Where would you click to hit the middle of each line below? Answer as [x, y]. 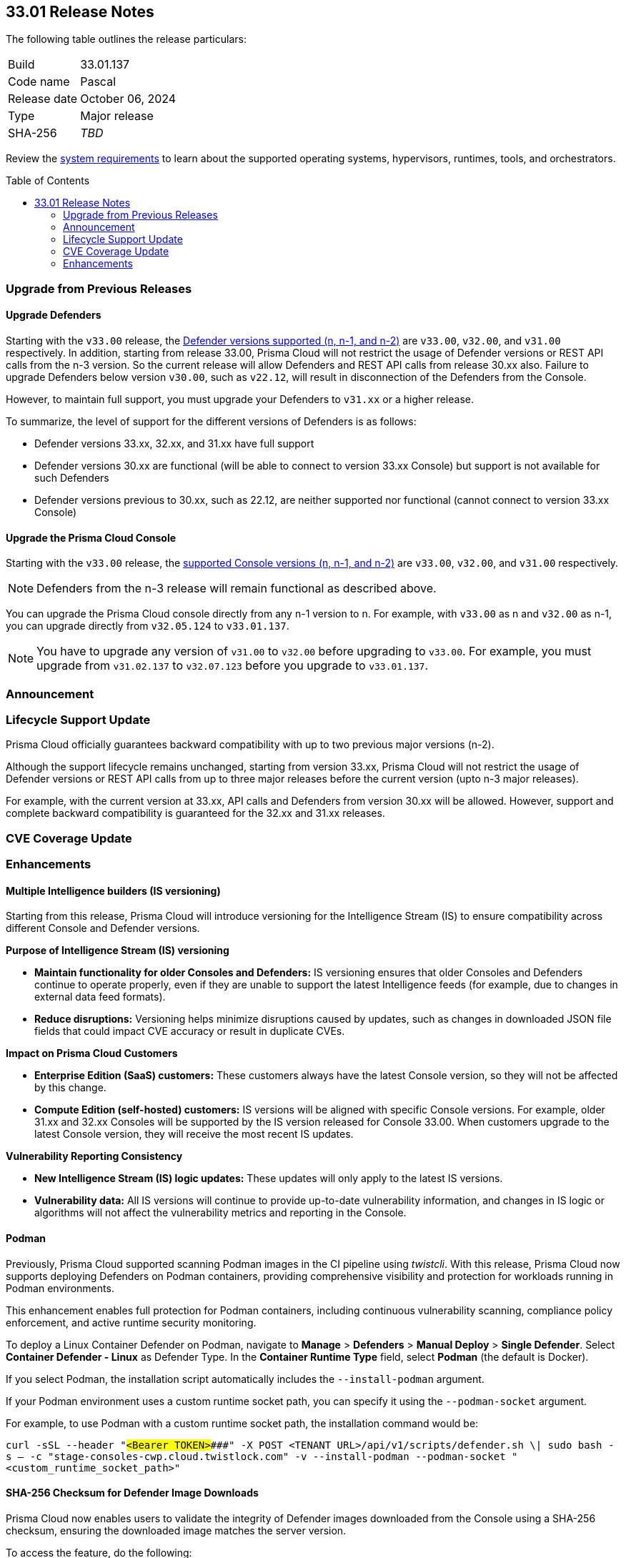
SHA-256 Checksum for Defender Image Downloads [132, 1493]
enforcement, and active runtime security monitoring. [131, 1322]
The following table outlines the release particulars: [126, 39]
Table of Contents [48, 181]
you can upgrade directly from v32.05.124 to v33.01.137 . [148, 626]
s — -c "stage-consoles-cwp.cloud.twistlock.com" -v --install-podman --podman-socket [256, 1456]
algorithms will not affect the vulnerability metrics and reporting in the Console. [220, 1213]
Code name [39, 82]
